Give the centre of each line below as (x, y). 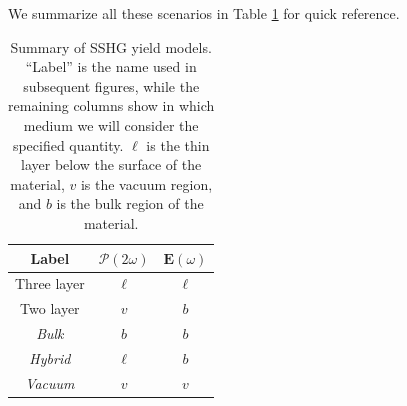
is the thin (178, 144)
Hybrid (50, 357)
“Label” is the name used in (111, 66)
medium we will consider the (111, 124)
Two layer (50, 308)
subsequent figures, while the (111, 85)
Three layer (50, 283)
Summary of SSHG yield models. (111, 46)
